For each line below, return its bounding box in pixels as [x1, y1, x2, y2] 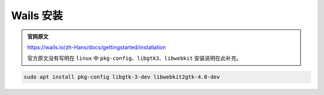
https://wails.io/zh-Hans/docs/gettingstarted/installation [27, 44, 166, 51]
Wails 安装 [11, 9, 63, 22]
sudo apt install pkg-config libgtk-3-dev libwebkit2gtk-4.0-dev [23, 73, 220, 81]
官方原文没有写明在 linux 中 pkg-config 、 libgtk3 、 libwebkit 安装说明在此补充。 [27, 54, 242, 62]
